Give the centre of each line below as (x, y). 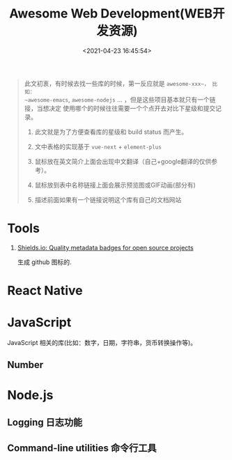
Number (25, 365)
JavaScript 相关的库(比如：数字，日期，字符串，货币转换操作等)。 (102, 343)
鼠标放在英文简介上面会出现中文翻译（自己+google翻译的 (117, 161)
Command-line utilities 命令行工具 (82, 449)
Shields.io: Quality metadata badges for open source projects (105, 247)
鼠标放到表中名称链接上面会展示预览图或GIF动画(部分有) (115, 185)
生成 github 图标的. (44, 262)
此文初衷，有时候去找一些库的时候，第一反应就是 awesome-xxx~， (117, 83)
